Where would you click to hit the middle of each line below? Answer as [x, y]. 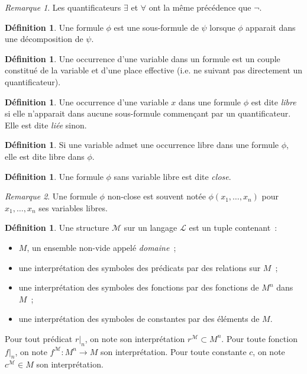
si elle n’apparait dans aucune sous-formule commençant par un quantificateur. [148, 113]
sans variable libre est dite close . [172, 176]
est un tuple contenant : [233, 228]
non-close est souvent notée [156, 196]
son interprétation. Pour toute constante [173, 351]
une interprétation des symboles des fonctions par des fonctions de [139, 287]
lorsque [222, 27]
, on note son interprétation [135, 338]
